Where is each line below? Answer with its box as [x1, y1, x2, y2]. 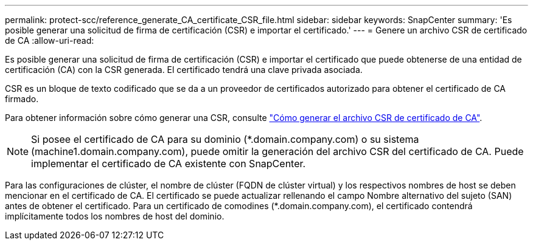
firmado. [5, 94, 39, 104]
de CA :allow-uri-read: [5, 35, 94, 46]
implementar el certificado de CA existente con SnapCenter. [31, 157, 306, 170]
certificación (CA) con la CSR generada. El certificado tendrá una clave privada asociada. [5, 64, 363, 75]
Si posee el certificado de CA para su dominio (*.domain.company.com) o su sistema [31, 133, 419, 145]
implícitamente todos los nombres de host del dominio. [5, 211, 225, 221]
